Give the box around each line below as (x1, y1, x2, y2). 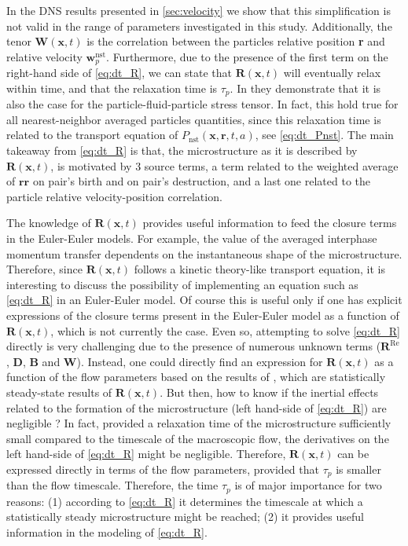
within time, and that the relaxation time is (6, 79, 218, 96)
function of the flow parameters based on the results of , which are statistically (6, 368, 386, 385)
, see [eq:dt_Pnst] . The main (255, 126, 394, 143)
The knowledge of (6, 214, 91, 231)
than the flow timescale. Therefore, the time (6, 477, 219, 493)
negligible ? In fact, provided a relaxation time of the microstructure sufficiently (6, 415, 391, 431)
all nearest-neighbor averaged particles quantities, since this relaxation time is (6, 111, 381, 127)
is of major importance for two (234, 477, 382, 493)
